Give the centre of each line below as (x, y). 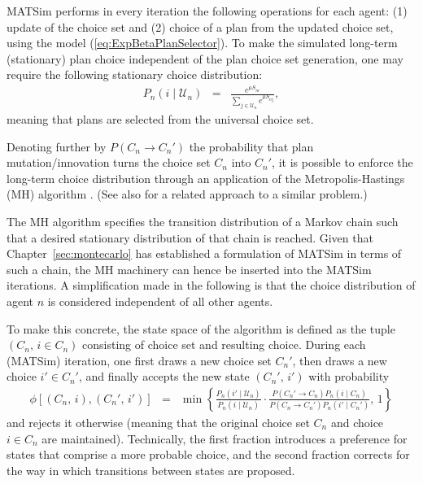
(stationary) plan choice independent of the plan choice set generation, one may (205, 58)
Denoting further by (57, 146)
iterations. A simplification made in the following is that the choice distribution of (211, 285)
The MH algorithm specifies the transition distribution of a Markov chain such (203, 222)
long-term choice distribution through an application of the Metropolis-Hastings (206, 178)
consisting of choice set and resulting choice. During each (224, 344)
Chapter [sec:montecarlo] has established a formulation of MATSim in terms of (204, 253)
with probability (349, 376)
